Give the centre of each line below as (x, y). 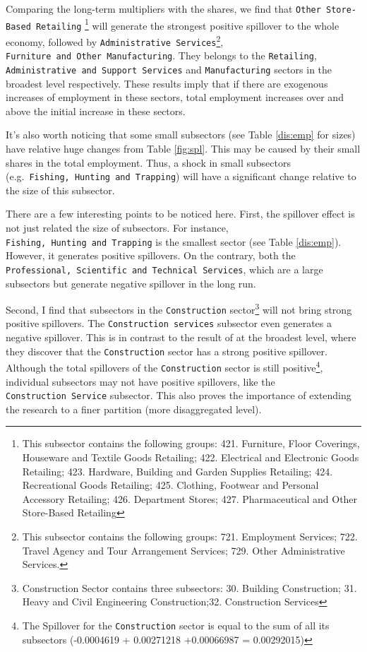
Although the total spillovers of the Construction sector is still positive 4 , (164, 366)
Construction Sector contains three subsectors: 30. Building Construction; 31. (189, 587)
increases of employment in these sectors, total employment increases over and (175, 97)
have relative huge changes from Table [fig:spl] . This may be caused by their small (183, 148)
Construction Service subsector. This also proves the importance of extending (179, 395)
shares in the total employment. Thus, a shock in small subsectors (148, 162)
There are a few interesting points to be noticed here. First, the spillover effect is (180, 214)
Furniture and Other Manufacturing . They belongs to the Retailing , (161, 55)
